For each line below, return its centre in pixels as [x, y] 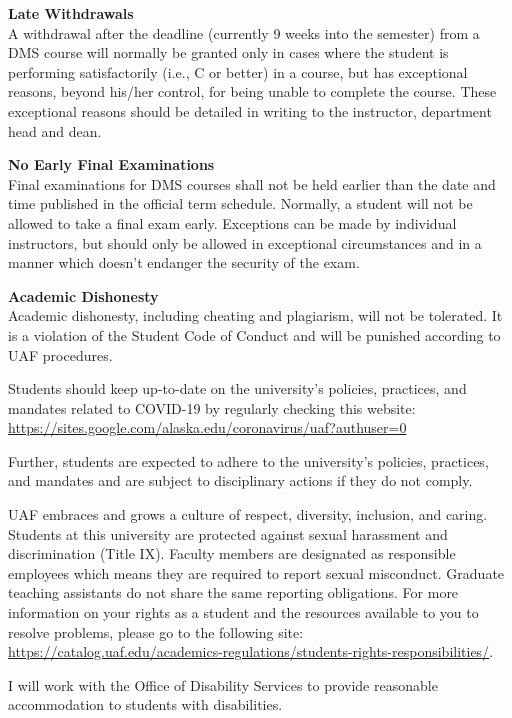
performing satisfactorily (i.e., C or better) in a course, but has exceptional [238, 71]
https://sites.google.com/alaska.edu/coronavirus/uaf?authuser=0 [207, 427]
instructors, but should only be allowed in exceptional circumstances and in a [245, 242]
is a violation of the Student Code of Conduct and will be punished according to [254, 334]
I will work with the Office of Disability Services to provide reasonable [223, 684]
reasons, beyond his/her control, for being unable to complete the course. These [252, 91]
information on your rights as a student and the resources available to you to [243, 612]
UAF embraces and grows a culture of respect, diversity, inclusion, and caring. [248, 514]
